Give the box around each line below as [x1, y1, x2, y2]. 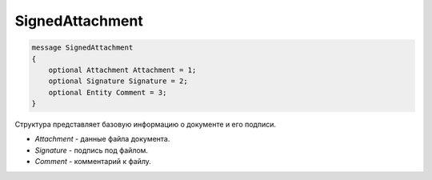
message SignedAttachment [31, 43, 134, 52]
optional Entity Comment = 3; [48, 88, 167, 97]
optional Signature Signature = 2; [48, 77, 188, 86]
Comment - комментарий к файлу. [34, 157, 152, 166]
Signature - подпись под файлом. [34, 145, 148, 155]
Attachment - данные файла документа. [34, 134, 170, 144]
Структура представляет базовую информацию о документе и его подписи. [14, 120, 276, 130]
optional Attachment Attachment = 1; [48, 65, 197, 74]
